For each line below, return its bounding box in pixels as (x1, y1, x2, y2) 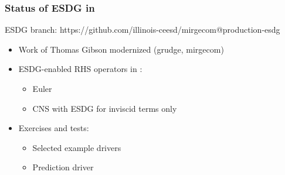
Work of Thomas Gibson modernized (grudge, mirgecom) (18, 43, 224, 55)
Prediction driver (32, 161, 94, 173)
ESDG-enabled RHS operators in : (18, 63, 142, 75)
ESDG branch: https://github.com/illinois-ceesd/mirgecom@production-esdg (5, 23, 280, 36)
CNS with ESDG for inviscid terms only (32, 102, 177, 114)
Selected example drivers (32, 141, 121, 153)
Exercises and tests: (18, 122, 89, 134)
